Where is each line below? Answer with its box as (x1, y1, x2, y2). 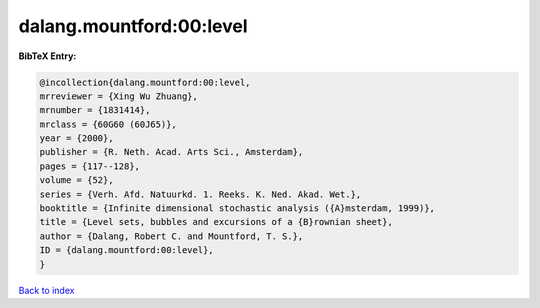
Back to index (18, 284, 75, 296)
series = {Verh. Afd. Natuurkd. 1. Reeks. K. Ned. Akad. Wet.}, (39, 188, 362, 200)
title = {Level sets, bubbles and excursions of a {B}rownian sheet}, (39, 216, 394, 228)
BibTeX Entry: (18, 50, 77, 62)
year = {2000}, (39, 133, 114, 144)
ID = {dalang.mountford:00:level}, (39, 245, 214, 256)
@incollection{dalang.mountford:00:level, (39, 76, 251, 88)
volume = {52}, (39, 175, 114, 186)
